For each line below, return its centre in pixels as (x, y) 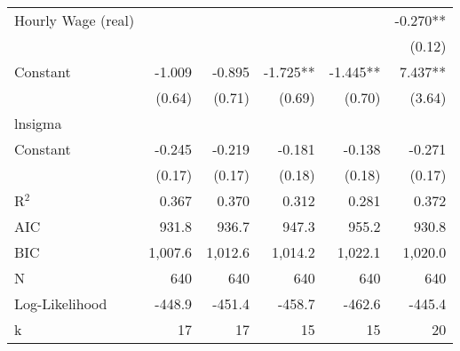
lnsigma (38, 123)
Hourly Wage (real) (75, 20)
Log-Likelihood (61, 303)
